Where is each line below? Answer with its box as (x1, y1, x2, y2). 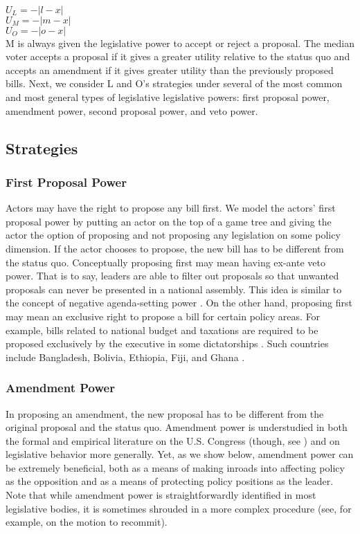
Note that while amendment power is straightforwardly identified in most (6, 488, 316, 502)
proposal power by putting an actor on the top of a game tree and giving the (6, 214, 332, 228)
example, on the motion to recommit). (6, 515, 168, 529)
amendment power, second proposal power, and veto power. (6, 103, 258, 118)
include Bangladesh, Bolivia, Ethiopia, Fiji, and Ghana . (6, 349, 245, 364)
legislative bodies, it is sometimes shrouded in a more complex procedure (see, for (6, 501, 352, 515)
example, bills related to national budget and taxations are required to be (6, 322, 318, 337)
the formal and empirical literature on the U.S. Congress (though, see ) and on (6, 433, 340, 448)
